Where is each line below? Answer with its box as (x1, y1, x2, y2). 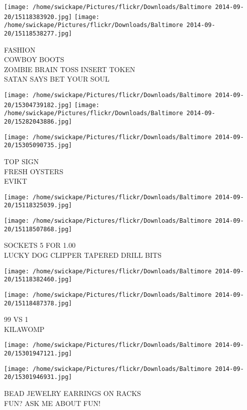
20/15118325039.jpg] (4, 202, 72, 209)
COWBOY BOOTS (4, 54, 64, 65)
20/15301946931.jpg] (4, 373, 72, 381)
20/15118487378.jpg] (4, 299, 72, 307)
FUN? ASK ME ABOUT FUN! (4, 397, 100, 408)
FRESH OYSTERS (4, 166, 63, 176)
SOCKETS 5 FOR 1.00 (4, 240, 75, 250)
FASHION (4, 44, 35, 55)
